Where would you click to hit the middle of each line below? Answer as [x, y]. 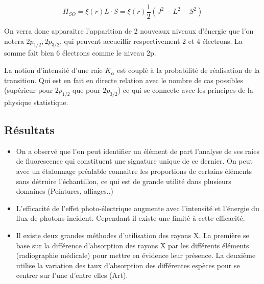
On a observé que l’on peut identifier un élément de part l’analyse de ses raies [138, 151]
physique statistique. [36, 102]
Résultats [29, 130]
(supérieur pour [29, 90]
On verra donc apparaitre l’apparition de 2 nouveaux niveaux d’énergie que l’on [129, 31]
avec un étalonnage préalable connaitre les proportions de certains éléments [134, 171]
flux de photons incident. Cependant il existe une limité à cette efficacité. [130, 218]
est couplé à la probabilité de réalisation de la [188, 70]
